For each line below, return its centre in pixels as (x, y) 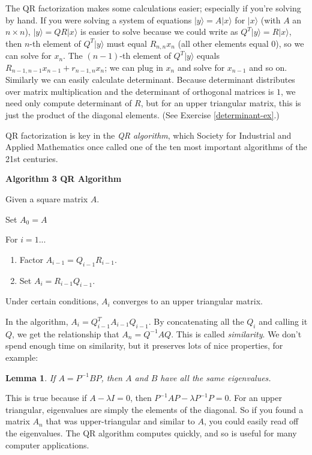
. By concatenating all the (196, 321)
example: (22, 357)
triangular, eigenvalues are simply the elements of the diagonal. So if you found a (154, 409)
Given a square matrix (47, 199)
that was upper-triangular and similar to (120, 421)
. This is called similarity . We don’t (236, 333)
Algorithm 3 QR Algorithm (64, 179)
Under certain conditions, (52, 301)
